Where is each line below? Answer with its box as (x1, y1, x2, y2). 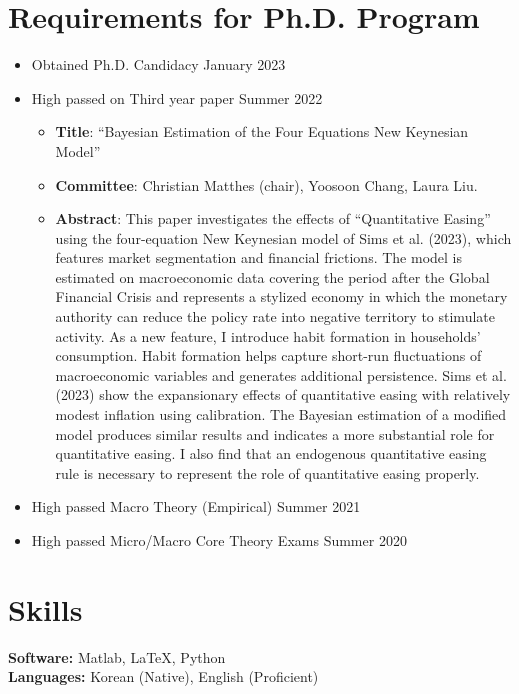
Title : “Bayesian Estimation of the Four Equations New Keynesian (55, 121, 469, 142)
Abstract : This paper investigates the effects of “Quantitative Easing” (55, 208, 491, 229)
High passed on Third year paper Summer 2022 (31, 87, 323, 108)
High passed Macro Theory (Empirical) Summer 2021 (31, 496, 361, 517)
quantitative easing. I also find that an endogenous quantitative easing (55, 443, 487, 464)
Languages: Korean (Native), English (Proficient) (8, 666, 319, 687)
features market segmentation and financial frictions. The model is (55, 247, 463, 268)
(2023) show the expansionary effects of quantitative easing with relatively (55, 384, 511, 405)
